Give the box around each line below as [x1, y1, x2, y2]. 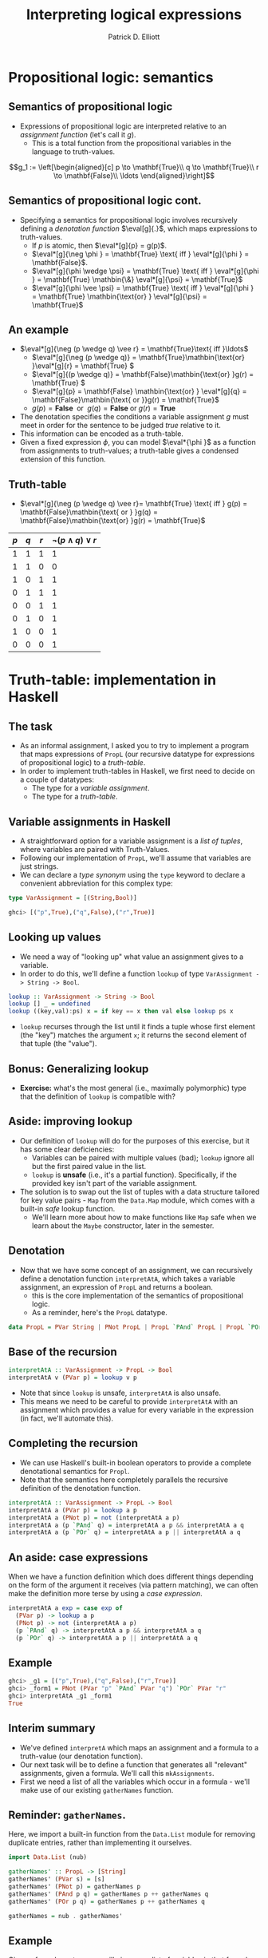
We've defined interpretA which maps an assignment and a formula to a [19, 1742, 259, 1752]
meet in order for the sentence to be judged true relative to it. [19, 421, 222, 430]
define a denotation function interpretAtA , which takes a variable [19, 1274, 235, 1283]
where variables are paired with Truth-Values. [19, 845, 170, 854]
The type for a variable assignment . [31, 783, 150, 793]
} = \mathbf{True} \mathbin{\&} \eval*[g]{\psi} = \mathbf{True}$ [31, 274, 243, 284]
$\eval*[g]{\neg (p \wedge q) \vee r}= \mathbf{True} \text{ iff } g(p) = [19, 499, 248, 509]
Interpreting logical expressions [26, 6, 242, 24]
